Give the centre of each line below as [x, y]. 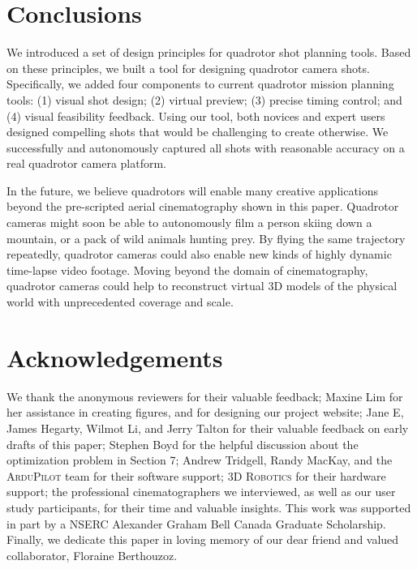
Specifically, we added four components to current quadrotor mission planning [200, 84]
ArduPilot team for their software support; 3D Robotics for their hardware [196, 475]
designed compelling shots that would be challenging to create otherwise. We [198, 132]
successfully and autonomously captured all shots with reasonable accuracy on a [206, 147]
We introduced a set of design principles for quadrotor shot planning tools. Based [209, 52]
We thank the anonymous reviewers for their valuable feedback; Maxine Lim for [205, 396]
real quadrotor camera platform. [86, 163]
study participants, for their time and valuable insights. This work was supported [209, 507]
